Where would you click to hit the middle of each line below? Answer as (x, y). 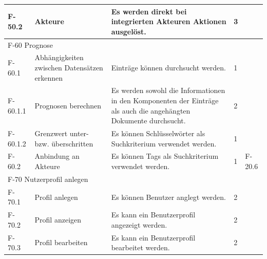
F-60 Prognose (31, 44)
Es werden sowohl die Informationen (168, 90)
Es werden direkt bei (149, 11)
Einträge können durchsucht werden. (168, 67)
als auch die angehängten (151, 110)
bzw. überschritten (64, 143)
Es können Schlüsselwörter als (158, 133)
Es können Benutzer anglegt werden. (169, 197)
